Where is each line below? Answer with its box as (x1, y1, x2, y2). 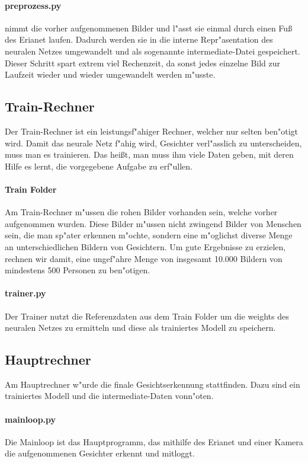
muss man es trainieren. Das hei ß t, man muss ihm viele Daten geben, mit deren (5, 148, 294, 161)
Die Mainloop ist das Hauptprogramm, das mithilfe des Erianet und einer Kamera (5, 435, 303, 448)
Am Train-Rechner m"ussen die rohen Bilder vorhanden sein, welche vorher (5, 206, 278, 218)
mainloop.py (5, 413, 56, 425)
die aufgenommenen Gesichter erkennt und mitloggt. (5, 447, 195, 459)
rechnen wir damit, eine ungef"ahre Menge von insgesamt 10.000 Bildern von (5, 252, 283, 264)
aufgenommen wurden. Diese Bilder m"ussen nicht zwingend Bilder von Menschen (5, 217, 301, 229)
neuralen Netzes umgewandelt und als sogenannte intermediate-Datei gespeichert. (5, 44, 300, 57)
